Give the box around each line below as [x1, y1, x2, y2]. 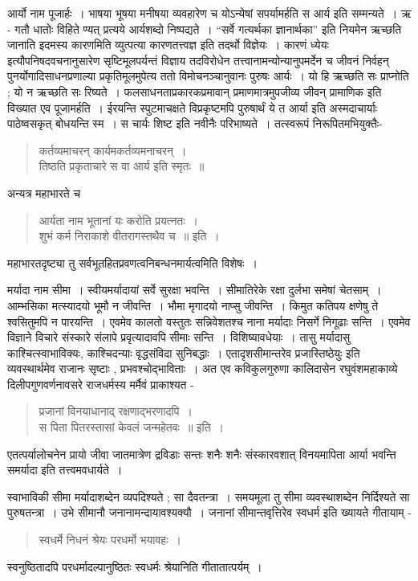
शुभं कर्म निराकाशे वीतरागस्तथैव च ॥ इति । [39, 227, 220, 244]
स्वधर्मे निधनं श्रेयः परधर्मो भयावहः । [39, 531, 181, 548]
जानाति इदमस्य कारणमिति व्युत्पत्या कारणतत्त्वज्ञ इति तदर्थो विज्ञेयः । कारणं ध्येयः [7, 36, 329, 53]
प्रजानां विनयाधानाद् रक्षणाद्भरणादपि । [39, 403, 193, 419]
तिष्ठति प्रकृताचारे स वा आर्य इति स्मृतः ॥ [39, 158, 205, 174]
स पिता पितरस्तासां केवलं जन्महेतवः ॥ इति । [39, 419, 225, 436]
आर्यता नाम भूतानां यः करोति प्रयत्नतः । [39, 211, 199, 228]
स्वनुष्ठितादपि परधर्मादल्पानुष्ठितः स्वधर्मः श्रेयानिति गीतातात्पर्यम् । [7, 558, 262, 575]
